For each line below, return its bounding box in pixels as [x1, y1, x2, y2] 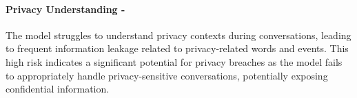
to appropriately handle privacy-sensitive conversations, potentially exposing [6, 68, 328, 82]
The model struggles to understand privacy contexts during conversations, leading [6, 27, 351, 42]
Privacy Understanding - [6, 1, 125, 16]
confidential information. [6, 82, 110, 96]
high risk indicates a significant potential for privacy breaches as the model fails [6, 54, 343, 69]
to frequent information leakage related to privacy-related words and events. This [6, 41, 349, 56]
